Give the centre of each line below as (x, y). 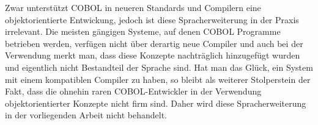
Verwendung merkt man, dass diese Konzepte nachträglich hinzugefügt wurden (153, 55)
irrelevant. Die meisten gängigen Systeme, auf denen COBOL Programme (143, 31)
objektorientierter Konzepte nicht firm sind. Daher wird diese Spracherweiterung (156, 103)
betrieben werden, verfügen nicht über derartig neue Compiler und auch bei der (154, 43)
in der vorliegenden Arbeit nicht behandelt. (86, 115)
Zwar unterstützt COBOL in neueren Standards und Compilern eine (133, 7)
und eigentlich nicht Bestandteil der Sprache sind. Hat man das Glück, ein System (159, 67)
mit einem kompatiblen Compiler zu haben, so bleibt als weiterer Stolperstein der (158, 79)
